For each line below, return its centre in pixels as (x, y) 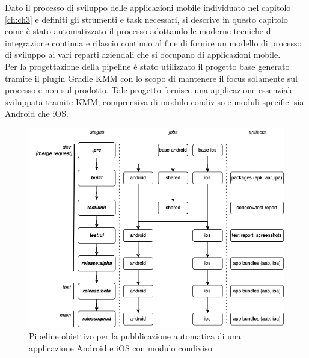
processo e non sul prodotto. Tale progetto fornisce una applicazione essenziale (149, 90)
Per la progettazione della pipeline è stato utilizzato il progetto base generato (147, 66)
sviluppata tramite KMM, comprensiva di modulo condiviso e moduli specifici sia (154, 101)
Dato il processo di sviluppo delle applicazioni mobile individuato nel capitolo (148, 7)
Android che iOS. (37, 113)
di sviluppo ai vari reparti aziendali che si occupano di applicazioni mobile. (143, 54)
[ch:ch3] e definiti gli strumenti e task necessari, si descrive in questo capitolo (146, 19)
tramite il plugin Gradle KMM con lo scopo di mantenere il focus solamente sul (151, 78)
